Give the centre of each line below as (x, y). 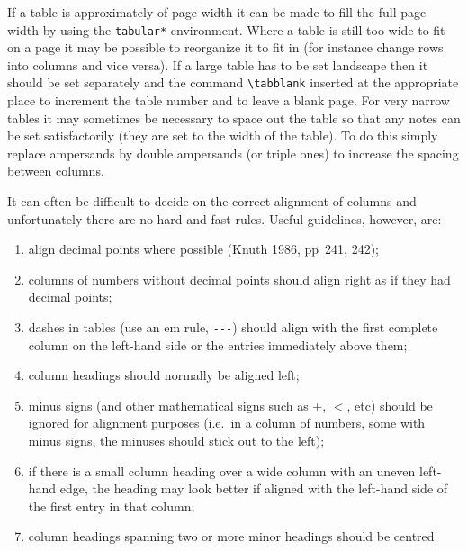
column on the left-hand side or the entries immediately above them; (218, 344)
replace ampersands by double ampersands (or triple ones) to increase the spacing (233, 153)
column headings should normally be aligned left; (164, 375)
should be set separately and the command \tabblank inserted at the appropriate (233, 82)
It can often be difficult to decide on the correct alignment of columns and (212, 201)
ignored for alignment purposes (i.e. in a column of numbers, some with (227, 423)
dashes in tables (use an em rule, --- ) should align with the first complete (233, 327)
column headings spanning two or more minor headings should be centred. (233, 536)
